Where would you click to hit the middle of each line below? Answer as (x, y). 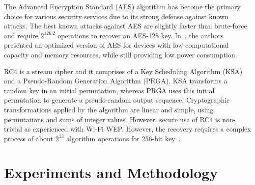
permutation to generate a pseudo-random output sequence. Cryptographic (117, 100)
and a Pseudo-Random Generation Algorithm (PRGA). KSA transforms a (116, 81)
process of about (29, 138)
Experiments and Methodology (111, 172)
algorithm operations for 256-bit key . (124, 138)
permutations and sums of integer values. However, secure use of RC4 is (112, 119)
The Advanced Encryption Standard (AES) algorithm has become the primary (122, 6)
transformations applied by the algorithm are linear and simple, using (109, 109)
